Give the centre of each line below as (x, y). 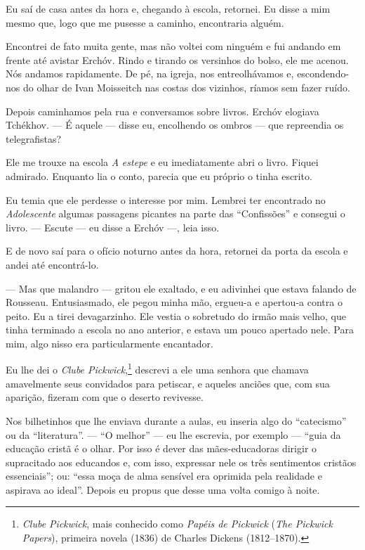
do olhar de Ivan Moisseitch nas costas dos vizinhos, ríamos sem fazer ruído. (186, 87)
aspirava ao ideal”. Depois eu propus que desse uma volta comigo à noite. (163, 489)
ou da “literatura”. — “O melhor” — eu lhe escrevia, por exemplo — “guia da (173, 434)
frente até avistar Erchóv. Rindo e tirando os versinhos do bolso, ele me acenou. (177, 59)
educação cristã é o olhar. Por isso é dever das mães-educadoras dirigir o (161, 448)
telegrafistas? (34, 138)
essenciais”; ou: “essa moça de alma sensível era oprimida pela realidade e (164, 476)
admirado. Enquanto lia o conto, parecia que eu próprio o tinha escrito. (159, 175)
